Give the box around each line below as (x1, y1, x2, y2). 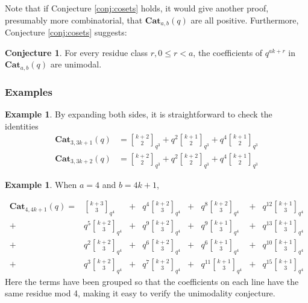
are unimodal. (50, 58, 102, 70)
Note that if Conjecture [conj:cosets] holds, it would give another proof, (5, 2, 269, 14)
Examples (5, 84, 52, 99)
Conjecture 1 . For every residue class (5, 46, 148, 58)
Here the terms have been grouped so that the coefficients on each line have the (5, 275, 299, 287)
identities (5, 119, 39, 132)
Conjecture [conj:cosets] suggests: (5, 26, 127, 39)
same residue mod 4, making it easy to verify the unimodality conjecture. (5, 287, 275, 299)
